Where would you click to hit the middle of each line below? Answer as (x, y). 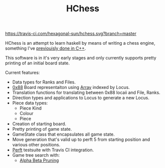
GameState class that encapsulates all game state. (63, 134)
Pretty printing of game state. (42, 129)
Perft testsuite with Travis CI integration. (53, 150)
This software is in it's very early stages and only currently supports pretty (81, 58)
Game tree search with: (36, 155)
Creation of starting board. (39, 124)
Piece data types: (30, 103)
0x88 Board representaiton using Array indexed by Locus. (71, 87)
